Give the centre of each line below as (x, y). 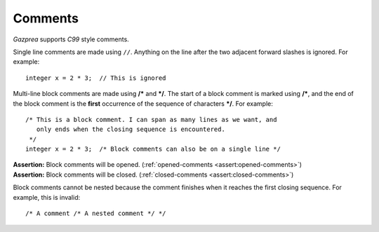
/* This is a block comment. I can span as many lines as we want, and (151, 120)
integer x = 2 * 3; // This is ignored (96, 78)
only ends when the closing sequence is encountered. (131, 129)
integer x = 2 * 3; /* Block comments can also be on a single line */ (153, 149)
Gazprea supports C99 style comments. (71, 39)
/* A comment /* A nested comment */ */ (96, 213)
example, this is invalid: (47, 197)
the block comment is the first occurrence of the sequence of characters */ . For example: (143, 103)
